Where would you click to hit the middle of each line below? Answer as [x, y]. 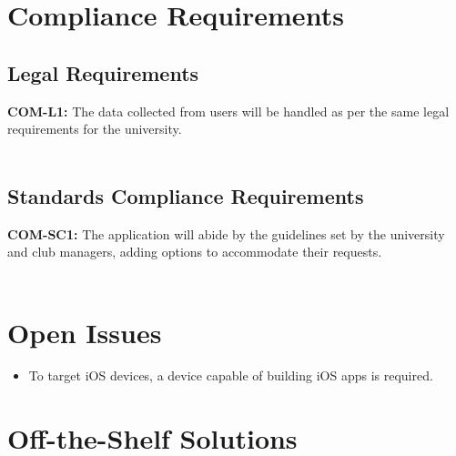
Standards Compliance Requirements [186, 195]
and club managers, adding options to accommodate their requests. [195, 252]
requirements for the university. [95, 129]
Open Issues [85, 332]
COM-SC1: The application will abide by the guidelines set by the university [226, 233]
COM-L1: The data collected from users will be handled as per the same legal [228, 111]
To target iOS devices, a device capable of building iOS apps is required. [231, 375]
